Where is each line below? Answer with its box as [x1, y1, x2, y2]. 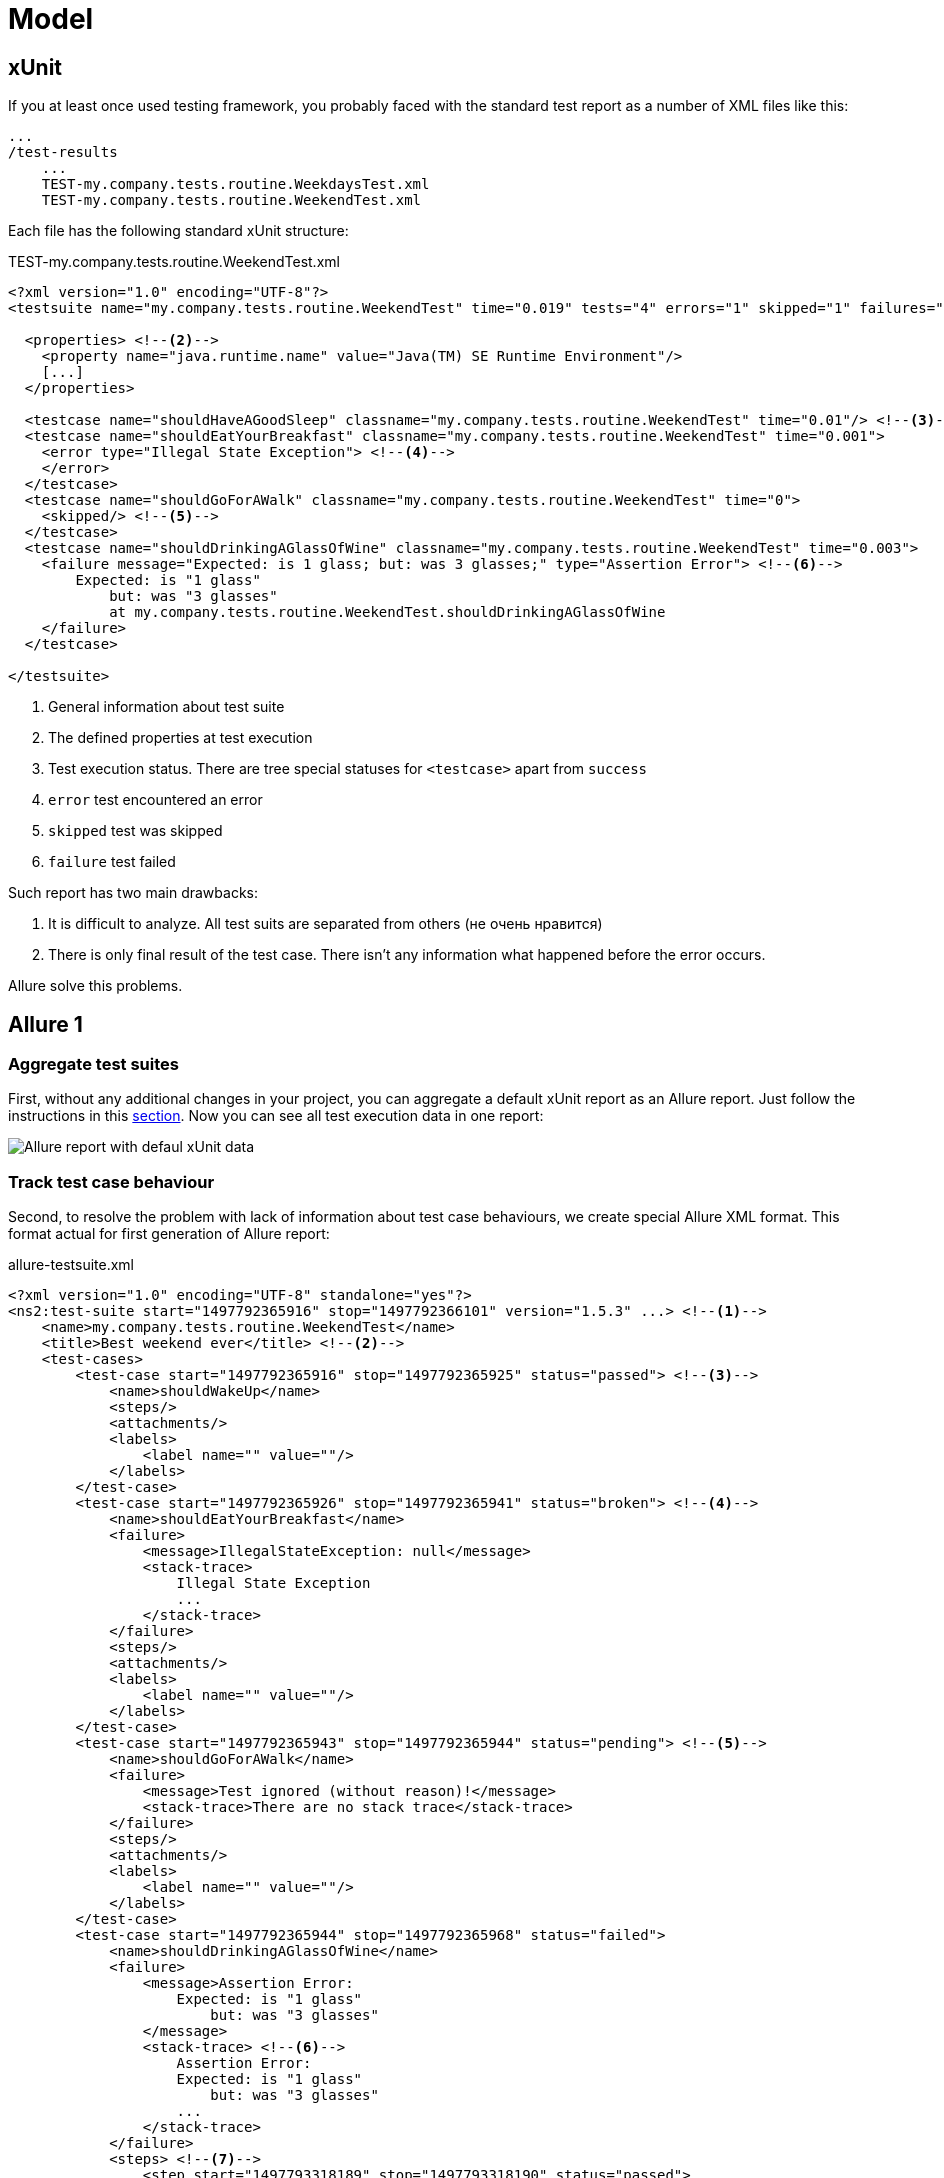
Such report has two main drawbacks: [8, 884, 258, 902]
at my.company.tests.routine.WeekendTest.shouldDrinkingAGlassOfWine [109, 604, 666, 621]
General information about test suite [48, 698, 285, 716]
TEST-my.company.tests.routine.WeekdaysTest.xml [41, 176, 430, 193]
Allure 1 [8, 1011, 83, 1037]
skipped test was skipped [48, 822, 223, 840]
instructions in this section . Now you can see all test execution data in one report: [8, 1107, 544, 1125]
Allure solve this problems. [8, 977, 183, 995]
